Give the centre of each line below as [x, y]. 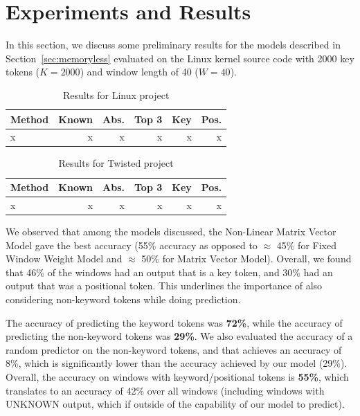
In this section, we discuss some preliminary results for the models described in [173, 45]
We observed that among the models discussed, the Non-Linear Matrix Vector [171, 231]
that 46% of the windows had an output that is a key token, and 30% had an [169, 272]
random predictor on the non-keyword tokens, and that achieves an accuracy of [174, 349]
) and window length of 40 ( [139, 72]
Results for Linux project [116, 94]
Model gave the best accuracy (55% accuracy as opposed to [132, 245]
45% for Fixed [306, 245]
